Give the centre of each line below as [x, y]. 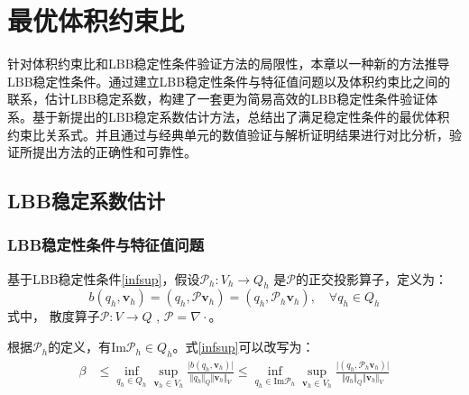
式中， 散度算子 [54, 316]
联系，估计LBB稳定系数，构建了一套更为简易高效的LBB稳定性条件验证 [216, 99]
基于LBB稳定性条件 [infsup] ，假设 [104, 278]
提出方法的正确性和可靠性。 [114, 152]
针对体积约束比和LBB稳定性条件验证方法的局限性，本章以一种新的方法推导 [229, 64]
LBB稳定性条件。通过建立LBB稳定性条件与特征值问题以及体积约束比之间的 [229, 81]
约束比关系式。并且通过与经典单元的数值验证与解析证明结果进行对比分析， [228, 134]
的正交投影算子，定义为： [371, 278]
